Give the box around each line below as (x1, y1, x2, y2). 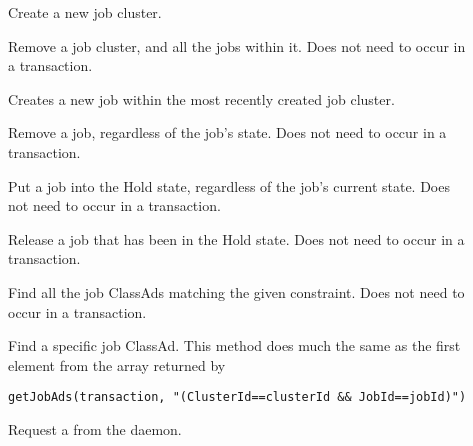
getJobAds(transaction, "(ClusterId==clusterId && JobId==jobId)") (8, 390, 467, 405)
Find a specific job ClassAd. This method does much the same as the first (8, 335, 461, 356)
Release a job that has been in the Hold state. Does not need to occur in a (8, 228, 465, 249)
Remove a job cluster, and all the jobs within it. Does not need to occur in (8, 35, 466, 56)
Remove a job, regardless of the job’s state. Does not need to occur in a (8, 122, 447, 143)
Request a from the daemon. (8, 418, 182, 439)
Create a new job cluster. (8, 2, 162, 22)
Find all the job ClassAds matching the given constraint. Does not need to (8, 281, 465, 302)
